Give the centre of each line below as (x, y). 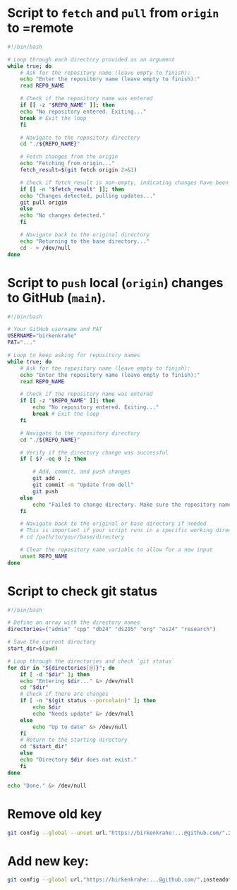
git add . (47, 479)
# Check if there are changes (65, 694)
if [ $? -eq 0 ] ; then (53, 459)
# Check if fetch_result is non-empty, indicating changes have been (124, 182)
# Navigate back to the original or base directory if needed (113, 524)
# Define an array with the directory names (74, 623)
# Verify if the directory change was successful (95, 452)
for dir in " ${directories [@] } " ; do (61, 668)
